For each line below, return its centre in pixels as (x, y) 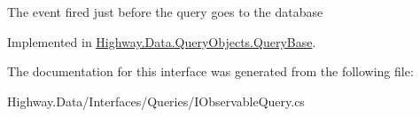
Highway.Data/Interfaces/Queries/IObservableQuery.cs (156, 101)
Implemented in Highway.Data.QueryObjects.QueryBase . (162, 41)
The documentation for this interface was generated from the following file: (210, 71)
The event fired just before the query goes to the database (165, 12)
